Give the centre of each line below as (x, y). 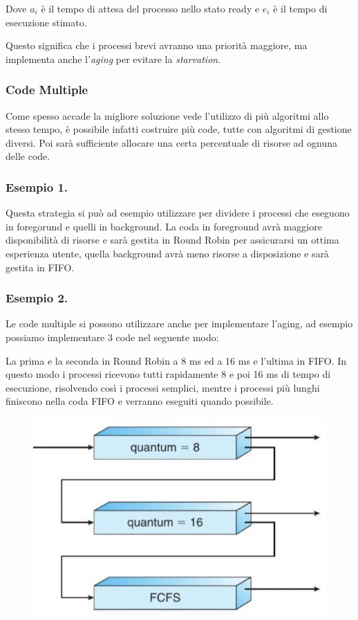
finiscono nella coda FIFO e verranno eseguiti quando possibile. (140, 401)
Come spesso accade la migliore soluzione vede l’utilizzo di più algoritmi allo (167, 115)
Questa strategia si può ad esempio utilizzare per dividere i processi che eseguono (178, 213)
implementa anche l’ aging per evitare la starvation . (113, 58)
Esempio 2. (37, 298)
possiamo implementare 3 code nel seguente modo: (112, 337)
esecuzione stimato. (46, 22)
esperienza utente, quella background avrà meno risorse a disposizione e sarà (168, 253)
